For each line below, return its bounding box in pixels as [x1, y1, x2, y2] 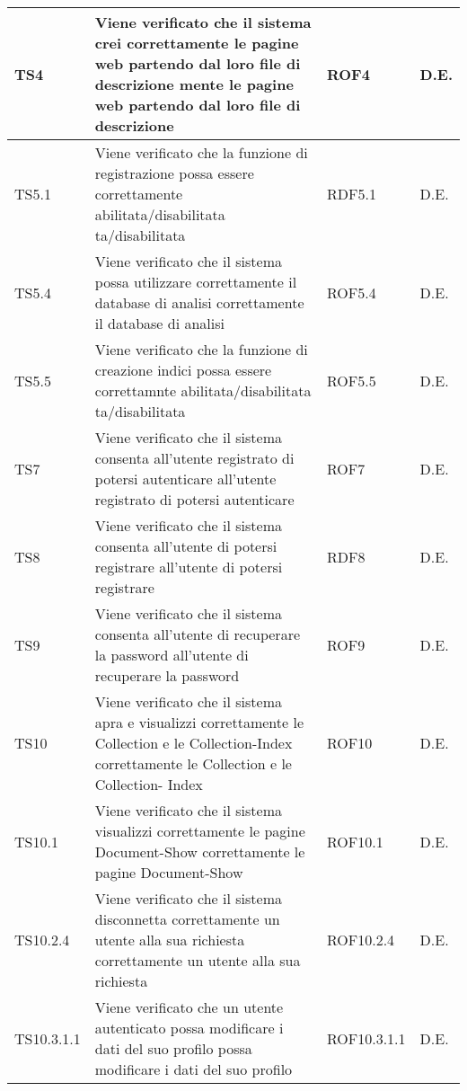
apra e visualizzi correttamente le [94, 712, 304, 732]
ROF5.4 [327, 281, 376, 303]
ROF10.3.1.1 [327, 1027, 406, 1049]
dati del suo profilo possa [94, 1038, 252, 1059]
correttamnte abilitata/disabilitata [94, 380, 312, 401]
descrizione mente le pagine [94, 74, 294, 94]
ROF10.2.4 [327, 929, 395, 950]
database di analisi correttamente [94, 292, 304, 313]
